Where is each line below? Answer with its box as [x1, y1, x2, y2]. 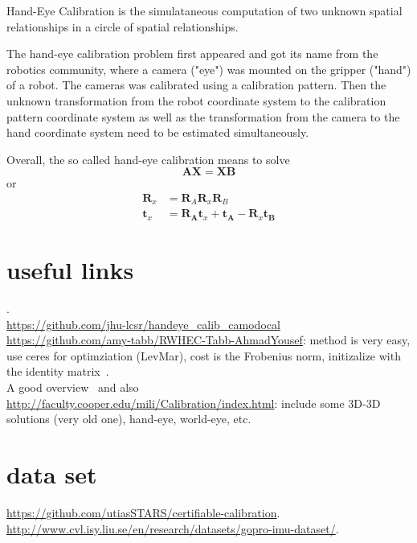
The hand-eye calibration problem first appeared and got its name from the [6, 45, 378, 62]
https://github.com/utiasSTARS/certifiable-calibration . [6, 504, 280, 520]
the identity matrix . [6, 363, 109, 380]
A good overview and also [6, 379, 139, 395]
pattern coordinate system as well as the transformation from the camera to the [6, 108, 400, 125]
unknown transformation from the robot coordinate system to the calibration [6, 92, 386, 109]
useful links [6, 253, 134, 286]
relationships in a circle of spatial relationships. [6, 18, 239, 35]
